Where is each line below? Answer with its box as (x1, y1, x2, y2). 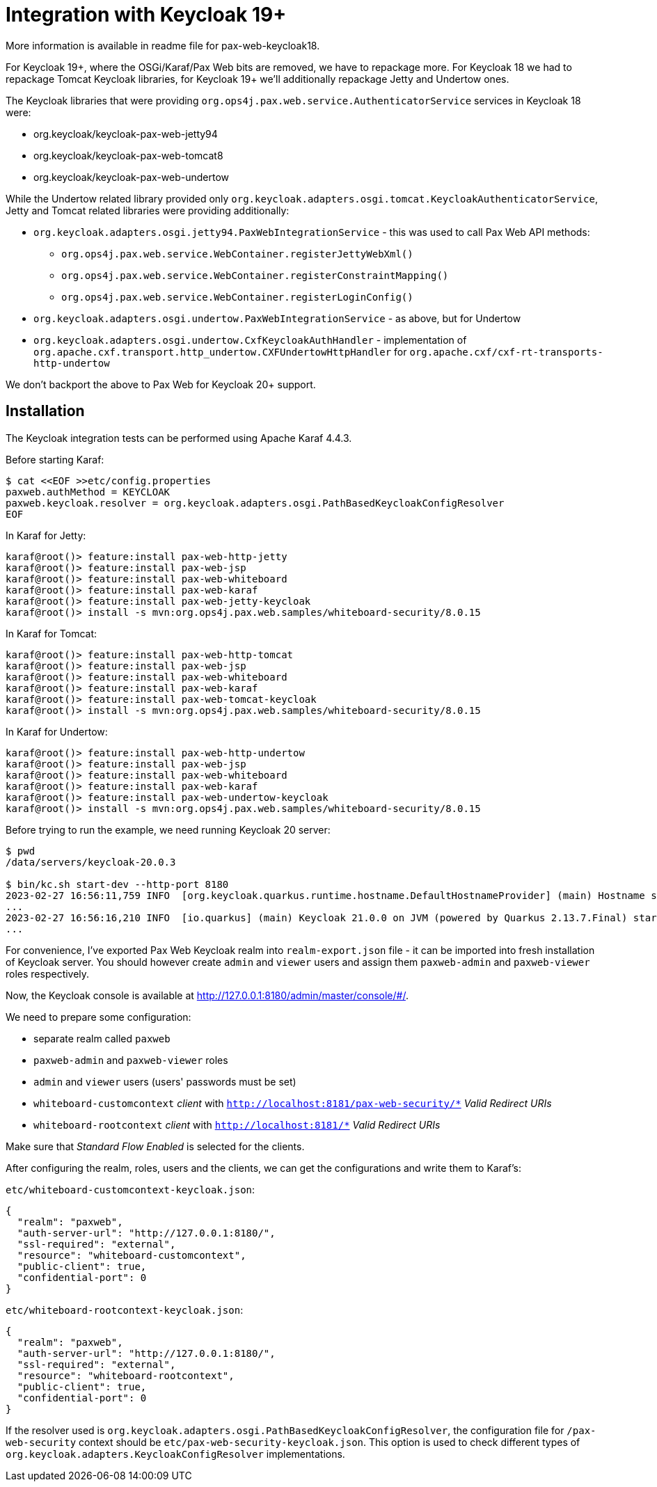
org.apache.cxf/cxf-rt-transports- (409, 346, 603, 358)
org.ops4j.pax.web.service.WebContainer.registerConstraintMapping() (61, 269, 449, 281)
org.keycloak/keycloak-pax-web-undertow (33, 170, 230, 183)
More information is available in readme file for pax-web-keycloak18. (6, 39, 320, 51)
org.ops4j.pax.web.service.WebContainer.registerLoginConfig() (61, 291, 413, 303)
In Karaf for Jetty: (6, 529, 86, 541)
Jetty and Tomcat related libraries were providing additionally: (6, 204, 290, 216)
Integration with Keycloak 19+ (6, 3, 287, 26)
